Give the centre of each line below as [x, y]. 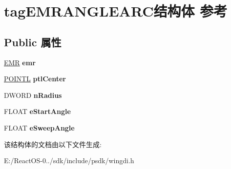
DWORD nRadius [33, 95]
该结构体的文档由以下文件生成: [53, 144]
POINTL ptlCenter [35, 79]
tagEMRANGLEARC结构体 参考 [116, 11]
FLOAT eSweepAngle [39, 127]
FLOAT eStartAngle [37, 111]
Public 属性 [33, 42]
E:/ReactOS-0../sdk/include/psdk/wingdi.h [69, 160]
